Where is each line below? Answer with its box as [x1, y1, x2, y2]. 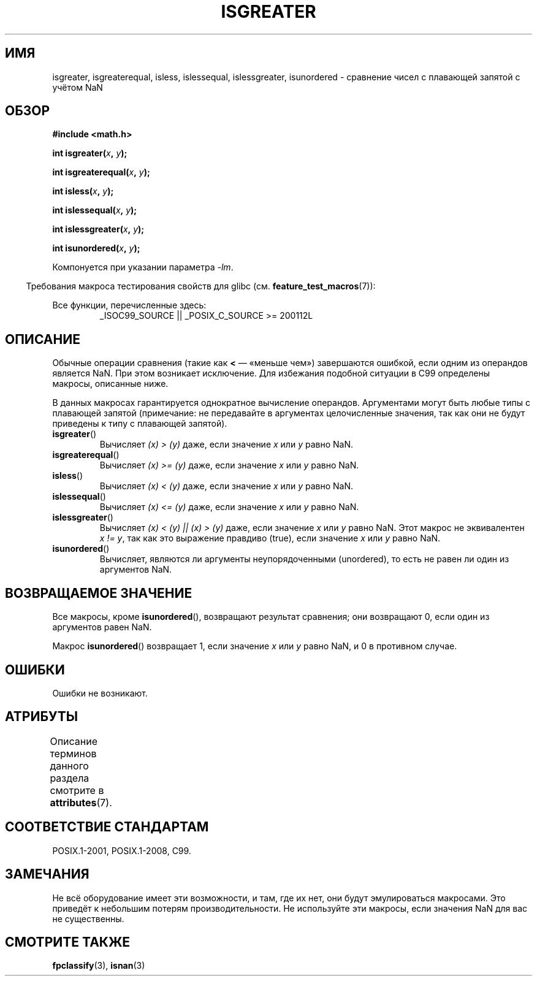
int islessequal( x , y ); [52, 205, 137, 216]
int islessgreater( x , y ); [52, 224, 145, 235]
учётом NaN [52, 82, 103, 93]
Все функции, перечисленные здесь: [52, 300, 207, 311]
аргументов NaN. [99, 564, 172, 575]
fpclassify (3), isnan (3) [52, 960, 145, 971]
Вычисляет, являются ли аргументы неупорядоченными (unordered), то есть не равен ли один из [99, 554, 509, 565]
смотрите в [50, 784, 104, 796]
